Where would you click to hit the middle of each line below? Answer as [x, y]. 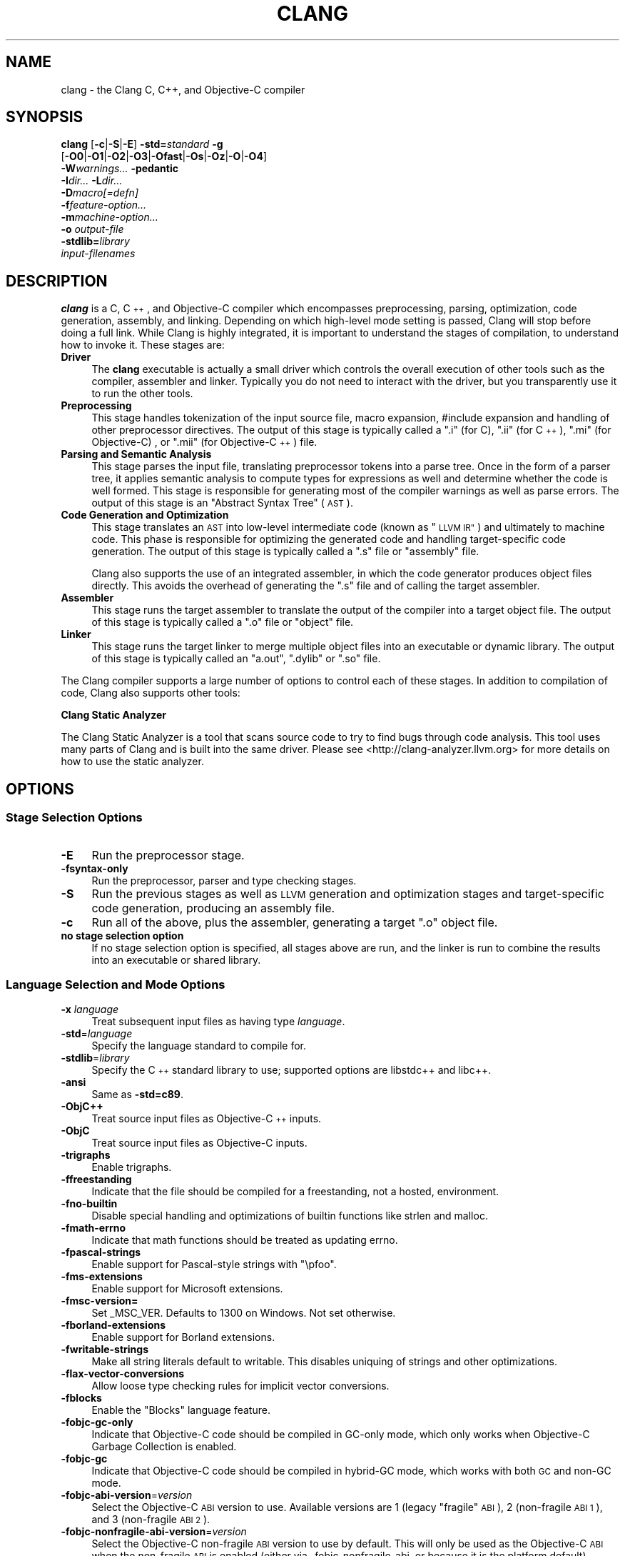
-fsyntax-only [95, 868]
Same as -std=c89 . [137, 1094]
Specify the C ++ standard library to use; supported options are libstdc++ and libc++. [291, 1070]
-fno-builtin [89, 1204]
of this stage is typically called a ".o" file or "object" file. [223, 622]
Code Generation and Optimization [145, 515]
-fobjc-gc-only [97, 1422]
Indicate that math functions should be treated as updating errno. [245, 1240]
